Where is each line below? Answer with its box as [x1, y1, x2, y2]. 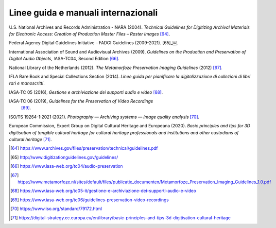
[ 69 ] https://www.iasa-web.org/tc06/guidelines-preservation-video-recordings [10, 197, 169, 203]
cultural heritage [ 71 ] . [9, 137, 52, 142]
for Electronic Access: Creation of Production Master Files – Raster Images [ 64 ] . [9, 31, 170, 36]
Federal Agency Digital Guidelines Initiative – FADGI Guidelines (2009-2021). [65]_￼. [9, 40, 178, 46]
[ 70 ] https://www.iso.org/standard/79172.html [10, 206, 102, 211]
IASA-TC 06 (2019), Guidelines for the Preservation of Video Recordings [9, 98, 153, 104]
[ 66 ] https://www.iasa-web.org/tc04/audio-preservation [10, 163, 123, 169]
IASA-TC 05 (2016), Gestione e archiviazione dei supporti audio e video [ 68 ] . [9, 89, 163, 95]
